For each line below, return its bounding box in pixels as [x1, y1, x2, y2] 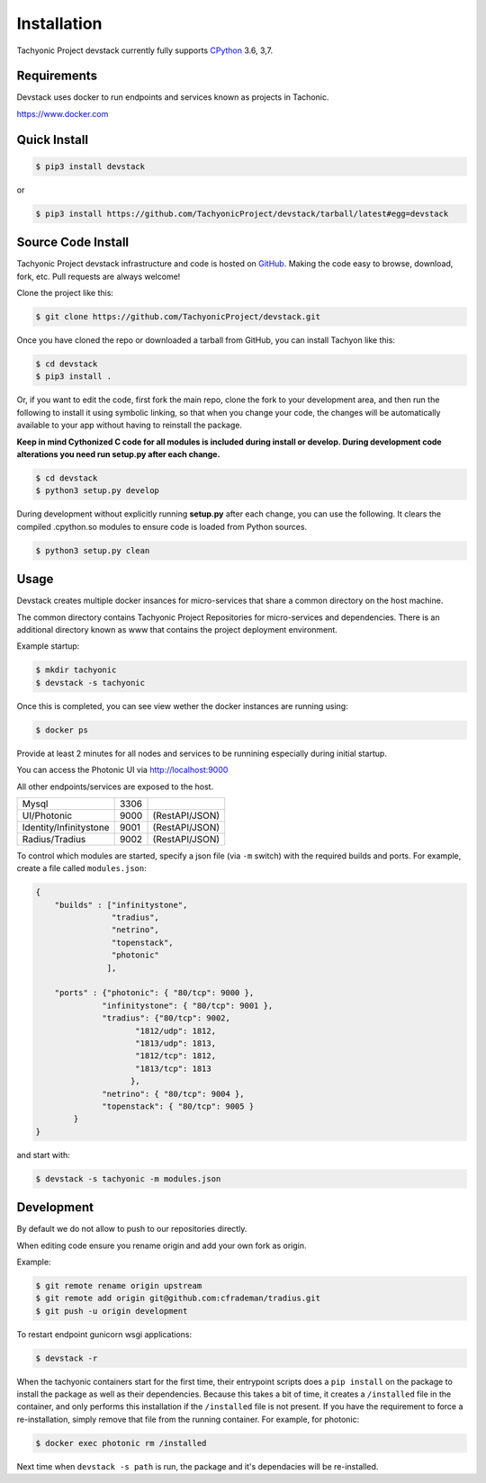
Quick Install [16, 131, 89, 148]
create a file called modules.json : [16, 863, 148, 874]
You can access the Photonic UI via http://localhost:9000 [16, 765, 229, 776]
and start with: [16, 1149, 71, 1160]
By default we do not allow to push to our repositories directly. [16, 1224, 247, 1235]
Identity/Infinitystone [22, 821, 110, 833]
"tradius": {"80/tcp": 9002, [102, 1013, 231, 1023]
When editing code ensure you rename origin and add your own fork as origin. [16, 1240, 307, 1251]
